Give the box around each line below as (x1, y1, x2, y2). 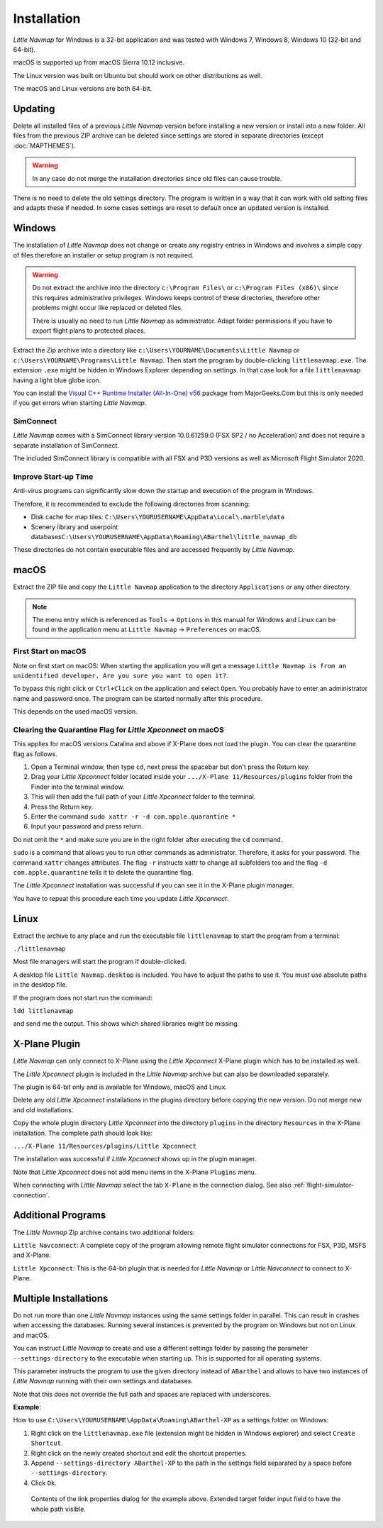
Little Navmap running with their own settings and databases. (13, 1377, 193, 1385)
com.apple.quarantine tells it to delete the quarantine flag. (13, 868, 194, 876)
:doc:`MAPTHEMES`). (13, 141, 76, 150)
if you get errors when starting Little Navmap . (13, 399, 147, 407)
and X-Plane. (13, 1251, 51, 1259)
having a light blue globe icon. (13, 376, 101, 384)
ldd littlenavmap (13, 1007, 74, 1014)
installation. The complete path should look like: (13, 1129, 152, 1137)
